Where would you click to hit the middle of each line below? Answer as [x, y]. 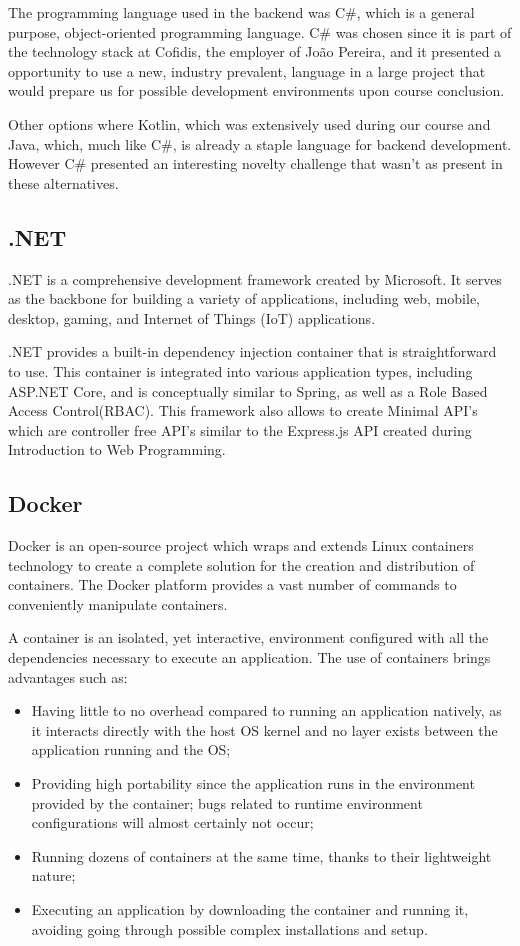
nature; [53, 875]
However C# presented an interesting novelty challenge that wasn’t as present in [255, 163]
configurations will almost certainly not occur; [172, 822]
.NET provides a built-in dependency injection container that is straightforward [252, 351]
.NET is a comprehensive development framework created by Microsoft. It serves [255, 278]
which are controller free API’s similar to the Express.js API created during [240, 429]
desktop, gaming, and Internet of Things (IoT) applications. [192, 317]
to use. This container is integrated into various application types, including [240, 370]
